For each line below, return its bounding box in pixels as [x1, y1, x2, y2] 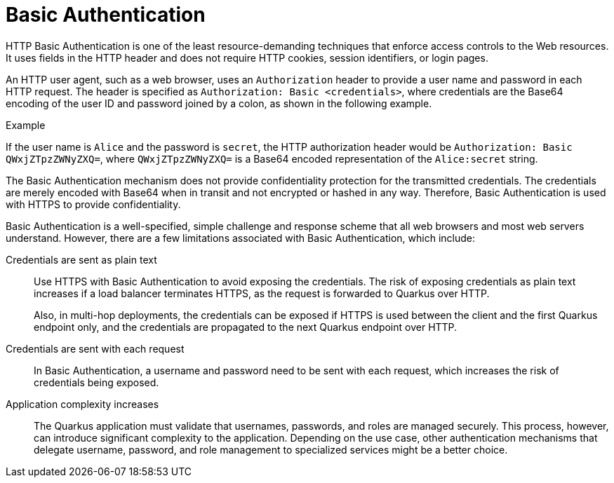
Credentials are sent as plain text [6, 253, 157, 266]
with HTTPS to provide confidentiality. [6, 198, 181, 210]
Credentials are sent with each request [6, 342, 185, 355]
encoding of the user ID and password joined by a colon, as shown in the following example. [6, 97, 432, 109]
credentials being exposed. [34, 376, 159, 388]
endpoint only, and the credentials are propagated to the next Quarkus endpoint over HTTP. [34, 320, 458, 333]
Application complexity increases [6, 397, 159, 410]
